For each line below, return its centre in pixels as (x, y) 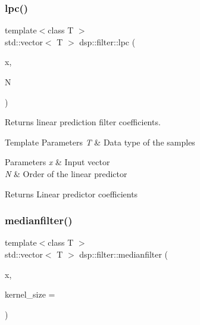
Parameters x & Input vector (57, 162)
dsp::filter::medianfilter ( (124, 254)
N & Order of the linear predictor (66, 173)
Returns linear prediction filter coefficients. (83, 122)
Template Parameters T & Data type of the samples (100, 142)
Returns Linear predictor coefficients (71, 194)
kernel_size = (30, 294)
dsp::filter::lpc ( (107, 41)
